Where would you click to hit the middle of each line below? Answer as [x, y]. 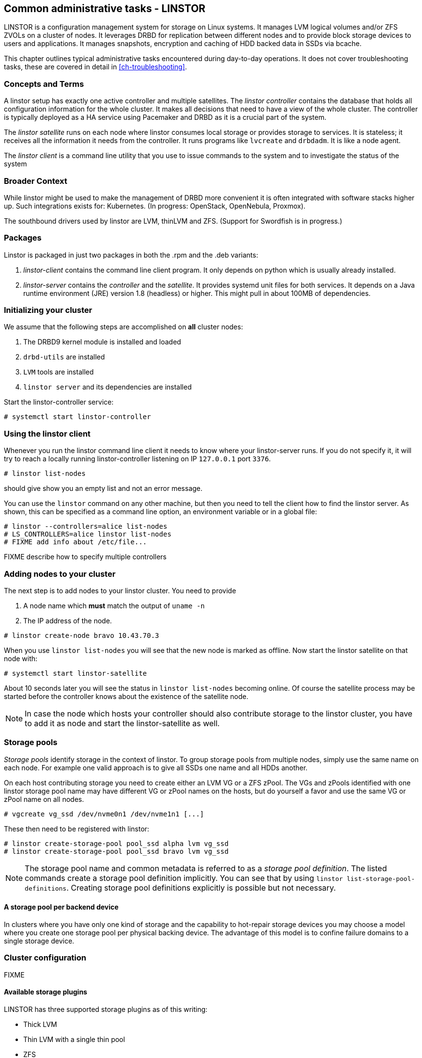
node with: [21, 658]
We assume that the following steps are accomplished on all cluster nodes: [124, 327]
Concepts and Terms [44, 84]
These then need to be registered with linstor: [77, 829]
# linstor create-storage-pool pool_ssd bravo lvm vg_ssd [116, 851]
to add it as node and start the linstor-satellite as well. [122, 723]
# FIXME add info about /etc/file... [76, 542]
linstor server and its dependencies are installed [108, 387]
